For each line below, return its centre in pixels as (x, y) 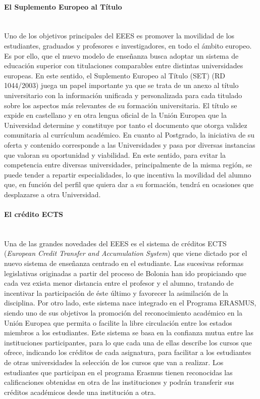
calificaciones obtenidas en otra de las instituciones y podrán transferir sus (119, 382)
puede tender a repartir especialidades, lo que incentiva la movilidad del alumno (128, 174)
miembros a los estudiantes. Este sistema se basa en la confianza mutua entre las (129, 332)
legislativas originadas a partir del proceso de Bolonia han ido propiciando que (125, 273)
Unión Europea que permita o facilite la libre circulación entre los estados (118, 322)
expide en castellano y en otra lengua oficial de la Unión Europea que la (115, 115)
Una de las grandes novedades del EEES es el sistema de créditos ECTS (115, 243)
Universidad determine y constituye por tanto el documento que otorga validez (126, 125)
